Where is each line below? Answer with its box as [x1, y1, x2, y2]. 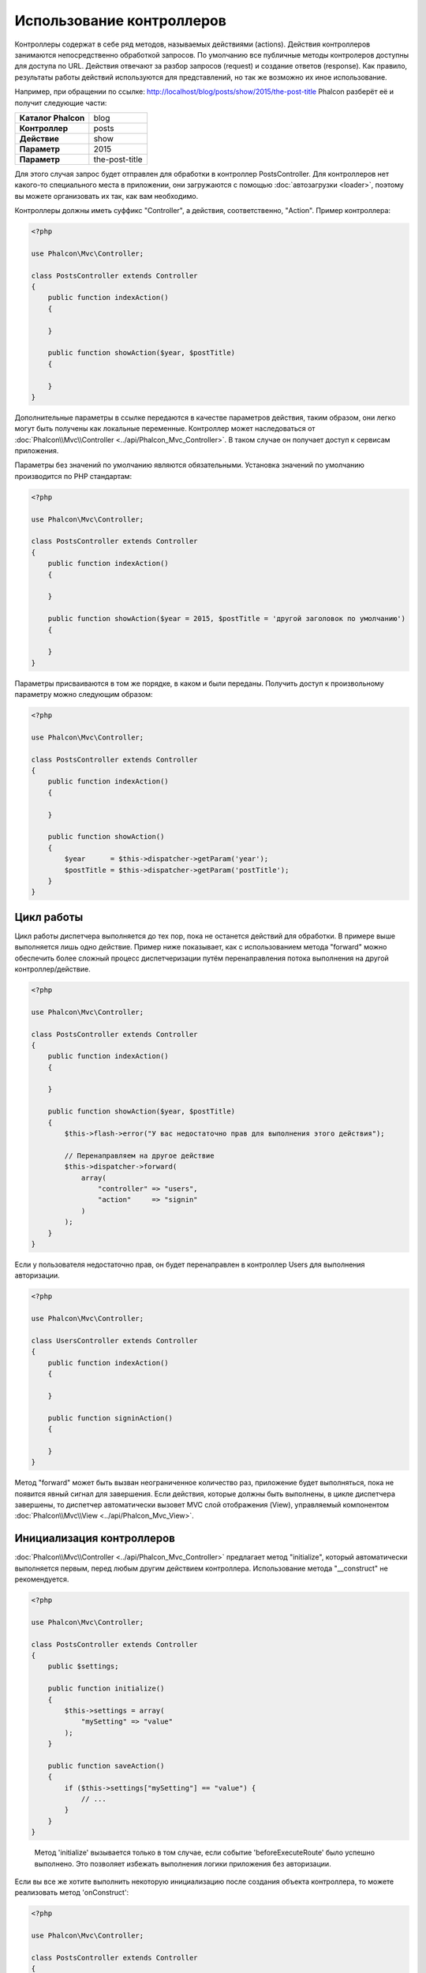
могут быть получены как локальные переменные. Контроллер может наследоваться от [14, 424, 316, 433]
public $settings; [47, 1662, 119, 1671]
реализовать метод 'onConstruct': [14, 1888, 129, 1897]
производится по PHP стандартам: [14, 471, 133, 481]
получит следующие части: [14, 98, 107, 107]
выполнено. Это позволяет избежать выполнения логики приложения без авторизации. [34, 1859, 331, 1868]
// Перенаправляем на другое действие [64, 1151, 215, 1160]
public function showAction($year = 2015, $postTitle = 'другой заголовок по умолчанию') [47, 614, 406, 623]
